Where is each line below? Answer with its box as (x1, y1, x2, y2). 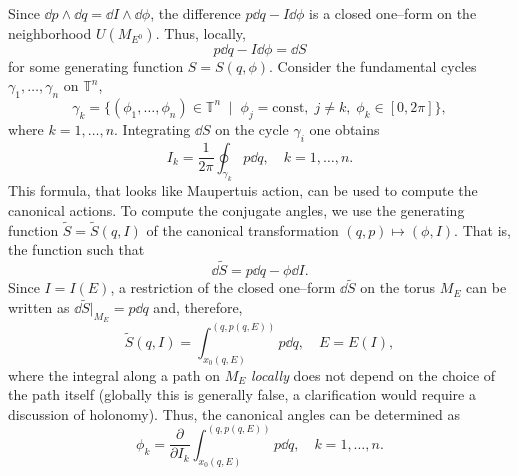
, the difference (150, 3, 241, 23)
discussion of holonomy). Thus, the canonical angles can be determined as (8, 403, 460, 424)
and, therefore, (153, 297, 243, 318)
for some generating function (8, 55, 184, 76)
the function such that (8, 239, 145, 260)
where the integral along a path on (8, 364, 221, 385)
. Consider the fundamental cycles (269, 55, 477, 76)
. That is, (454, 219, 511, 240)
